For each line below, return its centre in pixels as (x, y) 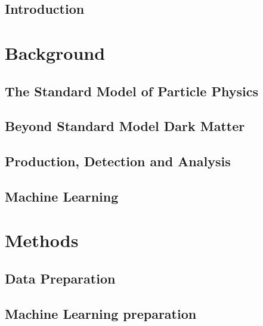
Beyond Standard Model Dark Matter (125, 126)
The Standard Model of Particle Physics (131, 91)
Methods (42, 240)
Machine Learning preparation (101, 313)
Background (55, 52)
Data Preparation (60, 278)
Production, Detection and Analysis (118, 161)
